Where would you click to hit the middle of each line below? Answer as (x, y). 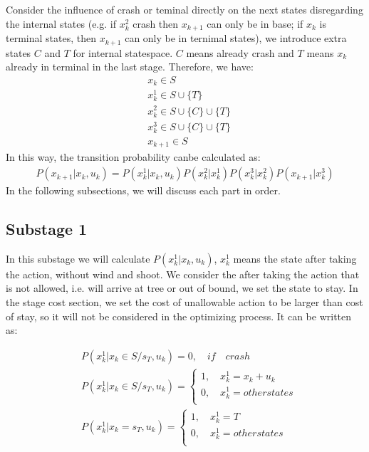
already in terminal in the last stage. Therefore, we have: (130, 67)
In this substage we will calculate (78, 258)
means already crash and (240, 52)
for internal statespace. (123, 52)
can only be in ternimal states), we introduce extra (236, 38)
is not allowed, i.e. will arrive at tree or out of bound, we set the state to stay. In (182, 288)
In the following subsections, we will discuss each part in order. (143, 190)
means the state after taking (295, 258)
